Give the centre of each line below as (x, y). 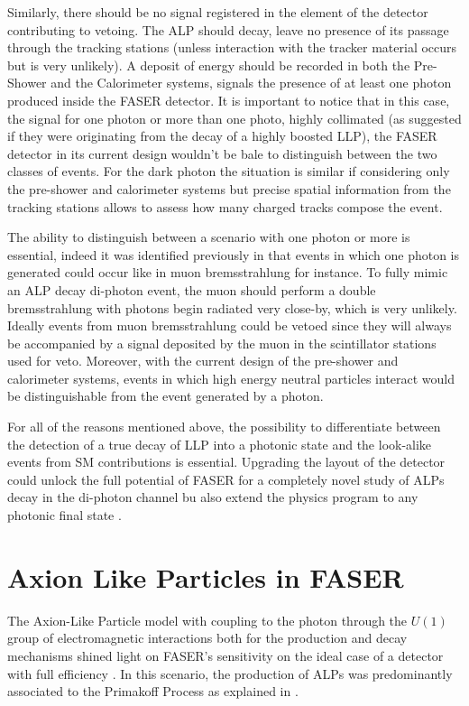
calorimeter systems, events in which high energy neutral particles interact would (231, 378)
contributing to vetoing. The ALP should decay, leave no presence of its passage (228, 29)
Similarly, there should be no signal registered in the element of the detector (218, 12)
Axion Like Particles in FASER (206, 576)
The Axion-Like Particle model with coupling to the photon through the (207, 620)
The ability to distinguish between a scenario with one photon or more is (209, 237)
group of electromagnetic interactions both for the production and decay (207, 638)
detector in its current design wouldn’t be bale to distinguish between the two (222, 153)
